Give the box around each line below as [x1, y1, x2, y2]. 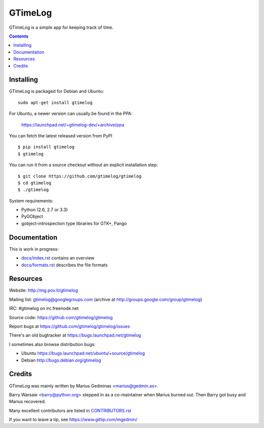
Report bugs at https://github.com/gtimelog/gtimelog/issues [9, 323, 130, 329]
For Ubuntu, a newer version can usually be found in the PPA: [9, 110, 133, 117]
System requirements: [9, 198, 54, 204]
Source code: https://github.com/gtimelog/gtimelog [9, 314, 113, 320]
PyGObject [21, 214, 44, 219]
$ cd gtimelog [18, 180, 51, 186]
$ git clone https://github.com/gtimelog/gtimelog [18, 173, 142, 179]
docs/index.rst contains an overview [21, 255, 95, 261]
